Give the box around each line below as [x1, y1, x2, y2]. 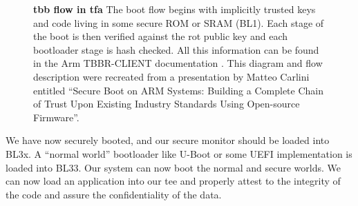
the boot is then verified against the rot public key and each [33, 29, 288, 43]
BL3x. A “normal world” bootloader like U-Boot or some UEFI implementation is [6, 146, 352, 161]
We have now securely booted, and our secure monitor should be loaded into [6, 133, 330, 147]
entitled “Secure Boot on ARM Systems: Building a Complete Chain [33, 83, 323, 97]
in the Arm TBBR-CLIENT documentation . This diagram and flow [33, 56, 323, 70]
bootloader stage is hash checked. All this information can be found [33, 42, 319, 56]
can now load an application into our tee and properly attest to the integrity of [6, 174, 341, 188]
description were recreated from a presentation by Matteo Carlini [33, 69, 310, 83]
